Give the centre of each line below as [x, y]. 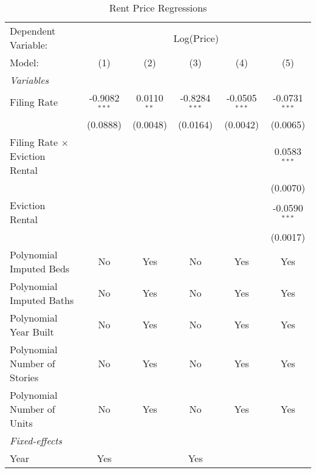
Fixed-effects [36, 440]
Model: [25, 62]
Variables [29, 80]
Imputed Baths [42, 300]
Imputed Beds [40, 268]
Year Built [32, 331]
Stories [24, 377]
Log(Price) [196, 38]
